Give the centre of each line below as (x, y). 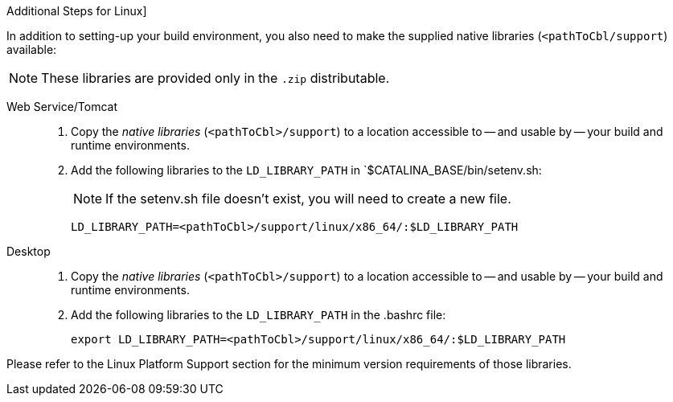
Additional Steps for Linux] (77, 11)
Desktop (29, 251)
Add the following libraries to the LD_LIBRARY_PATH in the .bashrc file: (259, 315)
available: (32, 49)
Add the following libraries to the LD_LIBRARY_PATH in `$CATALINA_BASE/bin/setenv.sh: (306, 170)
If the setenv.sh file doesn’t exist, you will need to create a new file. (308, 199)
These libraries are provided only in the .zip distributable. (215, 78)
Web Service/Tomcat (62, 107)
